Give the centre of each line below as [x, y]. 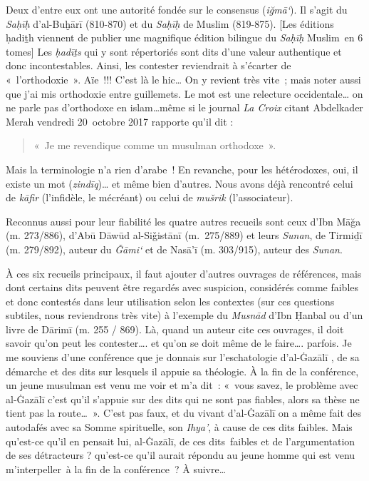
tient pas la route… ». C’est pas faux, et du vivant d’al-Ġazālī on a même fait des [184, 413]
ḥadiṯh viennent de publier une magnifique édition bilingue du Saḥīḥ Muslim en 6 [184, 37]
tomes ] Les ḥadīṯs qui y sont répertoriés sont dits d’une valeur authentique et [174, 51]
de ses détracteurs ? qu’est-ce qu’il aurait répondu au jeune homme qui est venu [181, 455]
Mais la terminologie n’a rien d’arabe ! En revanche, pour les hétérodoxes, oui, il [182, 169]
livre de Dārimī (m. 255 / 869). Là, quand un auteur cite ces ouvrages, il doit [175, 329]
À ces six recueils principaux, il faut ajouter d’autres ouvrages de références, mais [184, 273]
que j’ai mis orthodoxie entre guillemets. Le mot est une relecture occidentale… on [184, 93]
